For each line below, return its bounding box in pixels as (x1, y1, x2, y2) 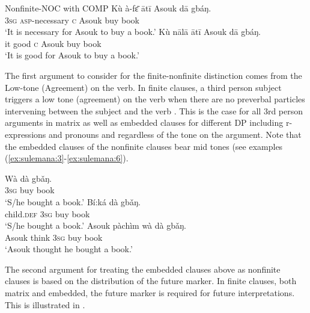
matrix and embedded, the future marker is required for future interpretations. (5, 287, 295, 299)
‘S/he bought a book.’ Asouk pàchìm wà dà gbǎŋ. (5, 219, 186, 232)
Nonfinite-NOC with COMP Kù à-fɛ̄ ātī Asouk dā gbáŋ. (5, 2, 211, 14)
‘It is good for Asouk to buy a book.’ (5, 49, 139, 61)
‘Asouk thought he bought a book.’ (5, 243, 133, 255)
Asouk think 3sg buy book (5, 231, 103, 243)
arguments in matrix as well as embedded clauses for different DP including (5, 116, 284, 129)
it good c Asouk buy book (5, 37, 102, 49)
